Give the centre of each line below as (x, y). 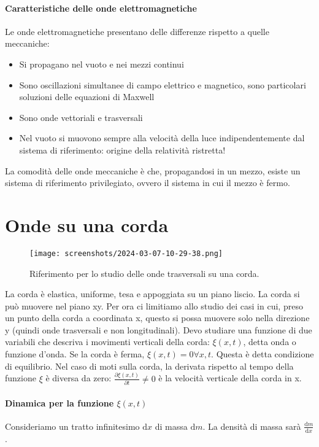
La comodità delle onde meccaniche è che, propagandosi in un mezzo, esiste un (153, 170)
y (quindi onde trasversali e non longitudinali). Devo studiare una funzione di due (159, 329)
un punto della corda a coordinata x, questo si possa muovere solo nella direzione (157, 318)
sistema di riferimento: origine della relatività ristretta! (122, 150)
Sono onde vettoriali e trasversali (81, 117)
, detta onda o (270, 342)
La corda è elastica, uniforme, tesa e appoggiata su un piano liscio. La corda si (152, 294)
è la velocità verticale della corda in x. (230, 378)
